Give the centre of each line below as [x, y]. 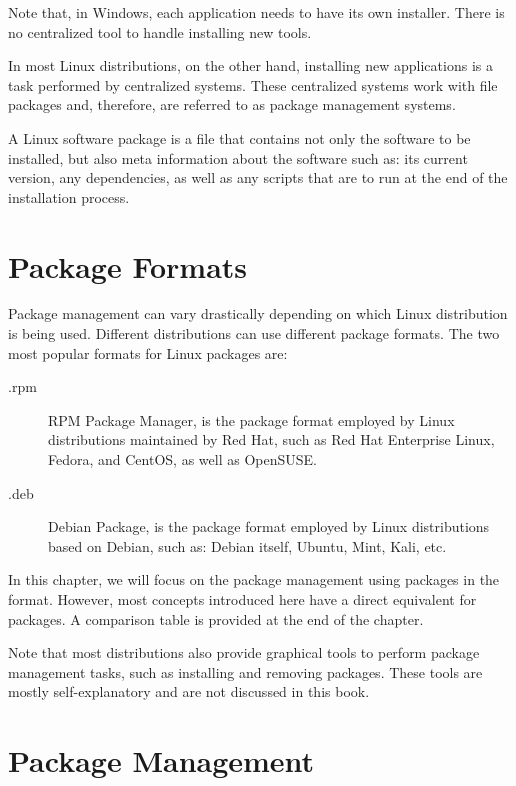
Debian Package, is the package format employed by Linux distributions [269, 526]
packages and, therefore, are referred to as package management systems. [232, 104]
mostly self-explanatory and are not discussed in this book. [189, 691]
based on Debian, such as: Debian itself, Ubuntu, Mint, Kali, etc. [247, 545]
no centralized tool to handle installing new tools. [160, 31]
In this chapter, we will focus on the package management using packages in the [254, 579]
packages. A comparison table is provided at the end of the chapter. [216, 618]
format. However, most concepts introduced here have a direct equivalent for [242, 599]
